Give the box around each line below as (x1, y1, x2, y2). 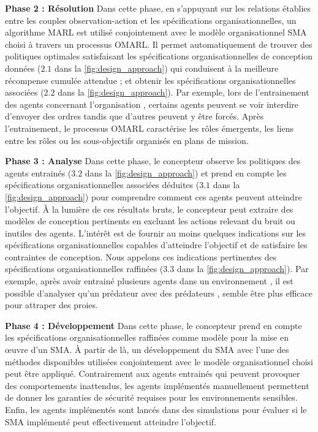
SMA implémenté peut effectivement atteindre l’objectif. (5, 415, 216, 428)
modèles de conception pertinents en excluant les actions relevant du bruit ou (5, 214, 295, 227)
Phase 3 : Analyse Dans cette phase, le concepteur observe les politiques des (5, 154, 301, 167)
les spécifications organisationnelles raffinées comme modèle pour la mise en (5, 331, 289, 344)
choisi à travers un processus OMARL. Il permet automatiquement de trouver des (5, 37, 312, 50)
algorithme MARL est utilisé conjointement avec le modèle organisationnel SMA (5, 26, 307, 39)
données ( (5, 61, 41, 74)
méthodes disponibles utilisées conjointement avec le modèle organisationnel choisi (5, 355, 313, 368)
